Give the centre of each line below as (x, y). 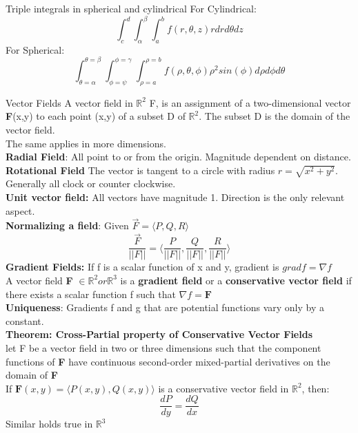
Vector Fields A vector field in (69, 102)
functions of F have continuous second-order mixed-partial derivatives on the (168, 361)
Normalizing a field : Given (67, 225)
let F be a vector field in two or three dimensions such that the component (163, 347)
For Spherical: (35, 49)
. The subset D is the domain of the (275, 116)
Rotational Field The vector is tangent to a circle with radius (140, 170)
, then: (316, 388)
